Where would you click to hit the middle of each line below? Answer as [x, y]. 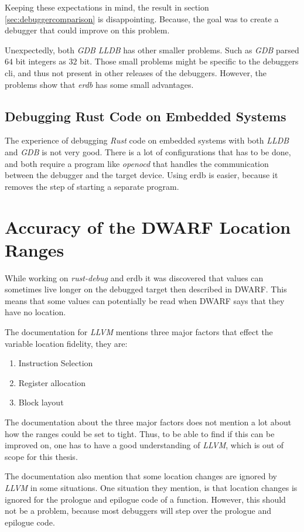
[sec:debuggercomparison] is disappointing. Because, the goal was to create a [142, 18]
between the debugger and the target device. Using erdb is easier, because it [141, 175]
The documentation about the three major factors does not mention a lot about [148, 422]
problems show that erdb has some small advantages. [99, 84]
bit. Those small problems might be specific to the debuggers [189, 61]
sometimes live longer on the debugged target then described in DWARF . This [146, 289]
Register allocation [52, 382]
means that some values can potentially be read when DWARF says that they [145, 300]
